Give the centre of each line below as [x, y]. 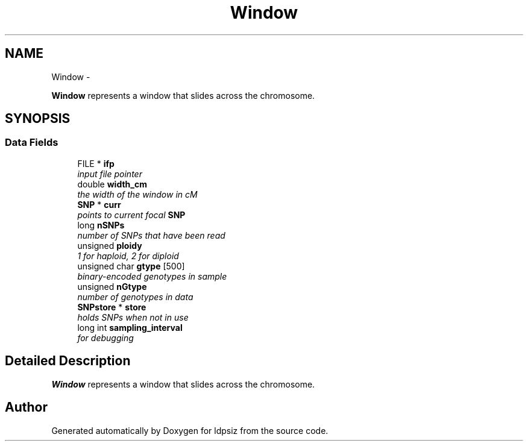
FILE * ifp [96, 163]
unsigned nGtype [112, 286]
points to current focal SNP [131, 215]
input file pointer [110, 174]
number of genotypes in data [135, 297]
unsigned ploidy [110, 245]
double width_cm [112, 184]
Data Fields [32, 143]
